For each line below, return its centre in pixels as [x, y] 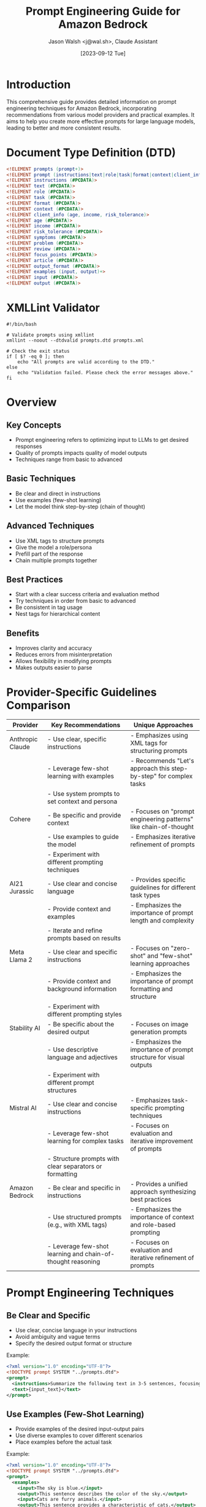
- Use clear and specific [82, 952]
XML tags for [149, 743]
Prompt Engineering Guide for [103, 11]
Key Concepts [34, 425]
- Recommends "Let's [162, 761]
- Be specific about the [81, 1025]
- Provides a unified [159, 1184]
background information [82, 989]
